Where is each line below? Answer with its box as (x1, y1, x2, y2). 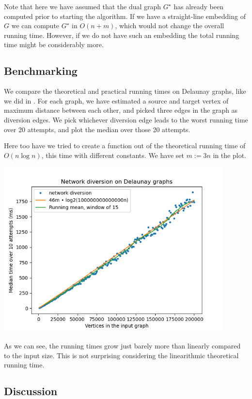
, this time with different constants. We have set (41, 150, 184, 160)
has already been (173, 1, 223, 11)
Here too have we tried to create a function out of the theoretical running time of (4, 140, 246, 151)
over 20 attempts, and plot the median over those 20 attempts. (4, 124, 190, 134)
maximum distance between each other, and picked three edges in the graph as (4, 105, 238, 115)
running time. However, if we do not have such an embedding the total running (4, 30, 239, 40)
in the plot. (213, 150, 246, 160)
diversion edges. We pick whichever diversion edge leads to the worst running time (4, 114, 248, 124)
